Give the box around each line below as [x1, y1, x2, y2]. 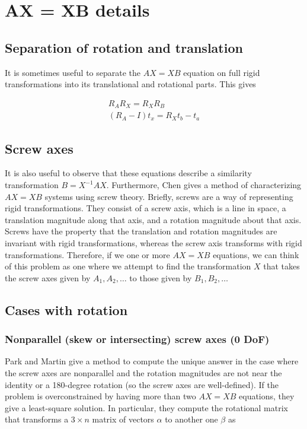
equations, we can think [213, 248, 299, 260]
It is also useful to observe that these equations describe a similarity [5, 167, 252, 179]
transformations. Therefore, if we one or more [5, 248, 170, 260]
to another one [165, 413, 218, 425]
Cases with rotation [5, 300, 128, 319]
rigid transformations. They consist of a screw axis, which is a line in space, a [5, 202, 286, 214]
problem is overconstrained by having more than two [5, 390, 196, 402]
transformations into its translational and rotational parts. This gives [5, 78, 256, 90]
